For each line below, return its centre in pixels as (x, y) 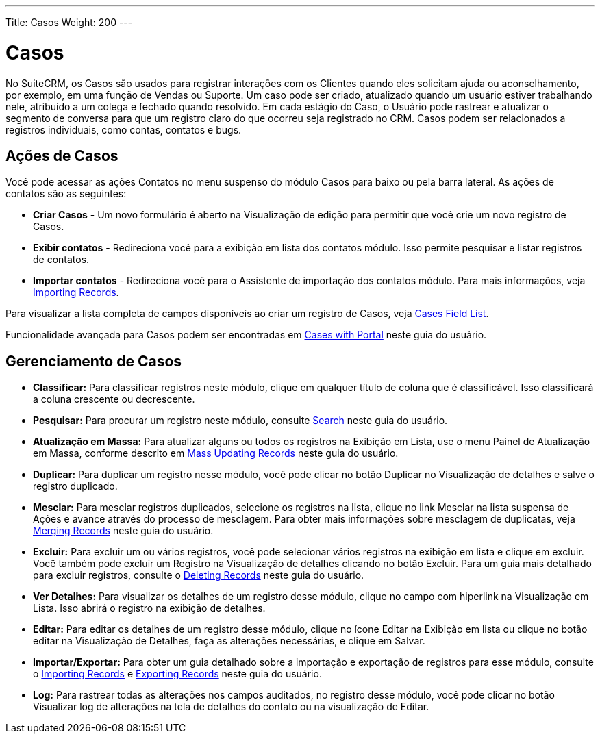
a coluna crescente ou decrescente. (114, 399)
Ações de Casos (62, 155)
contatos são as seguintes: (66, 194)
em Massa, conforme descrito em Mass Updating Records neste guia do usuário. (216, 453)
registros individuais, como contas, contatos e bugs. (124, 129)
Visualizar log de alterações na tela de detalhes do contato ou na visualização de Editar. (231, 707)
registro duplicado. (75, 486)
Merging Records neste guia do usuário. (123, 531)
